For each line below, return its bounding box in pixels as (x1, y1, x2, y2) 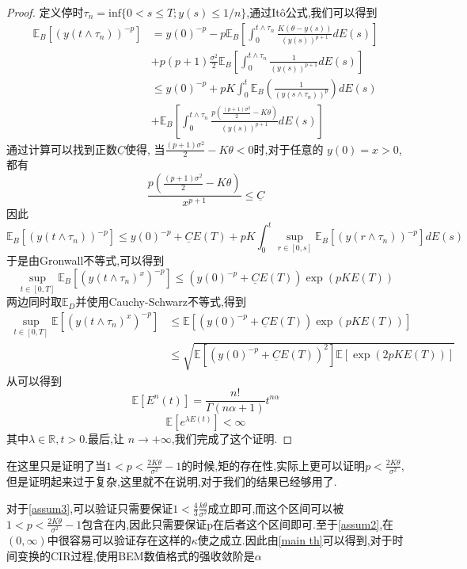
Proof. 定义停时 (6, 4, 84, 20)
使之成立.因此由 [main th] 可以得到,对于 (197, 531, 393, 548)
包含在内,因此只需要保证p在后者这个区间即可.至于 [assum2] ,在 (82, 515, 394, 532)
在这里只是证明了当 (6, 456, 106, 473)
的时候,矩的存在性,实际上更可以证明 (181, 456, 366, 473)
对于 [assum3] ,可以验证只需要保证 (6, 499, 173, 516)
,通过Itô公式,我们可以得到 (246, 4, 378, 20)
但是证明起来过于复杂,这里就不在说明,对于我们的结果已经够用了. (6, 473, 337, 490)
